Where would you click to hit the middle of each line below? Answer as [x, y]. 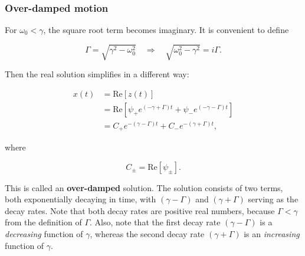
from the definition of [43, 222]
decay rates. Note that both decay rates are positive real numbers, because [140, 210]
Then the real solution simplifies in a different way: [97, 73]
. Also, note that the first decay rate [155, 222]
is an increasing [272, 234]
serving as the [273, 199]
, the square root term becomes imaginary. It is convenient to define [166, 29]
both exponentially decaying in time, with [81, 199]
